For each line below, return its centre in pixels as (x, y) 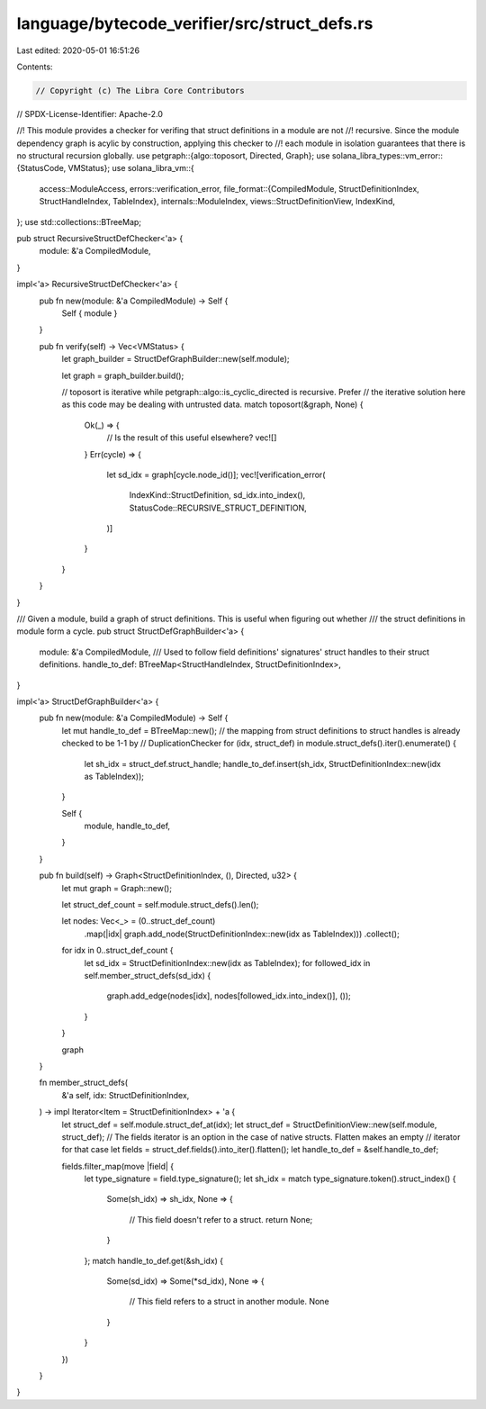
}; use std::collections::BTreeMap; (79, 221)
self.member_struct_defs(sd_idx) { (148, 975)
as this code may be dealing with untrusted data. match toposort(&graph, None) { (212, 404)
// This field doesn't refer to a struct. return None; (221, 1219)
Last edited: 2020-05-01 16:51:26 (78, 50)
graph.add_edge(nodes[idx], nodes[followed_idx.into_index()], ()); (229, 996)
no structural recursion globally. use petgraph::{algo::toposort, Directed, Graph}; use (173, 156)
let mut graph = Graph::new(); (117, 888)
